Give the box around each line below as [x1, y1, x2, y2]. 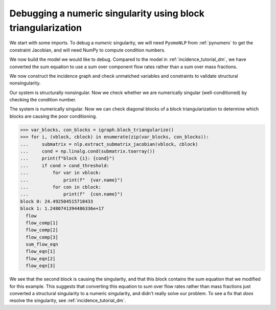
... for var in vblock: [20, 170, 102, 176]
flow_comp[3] [26, 234, 58, 240]
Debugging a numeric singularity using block [9, 8, 204, 19]
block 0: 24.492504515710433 [20, 198, 94, 204]
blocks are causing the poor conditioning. [9, 113, 97, 119]
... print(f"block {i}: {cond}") [20, 156, 115, 161]
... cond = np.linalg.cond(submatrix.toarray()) [20, 148, 155, 154]
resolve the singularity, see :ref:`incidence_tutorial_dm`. [9, 297, 126, 304]
